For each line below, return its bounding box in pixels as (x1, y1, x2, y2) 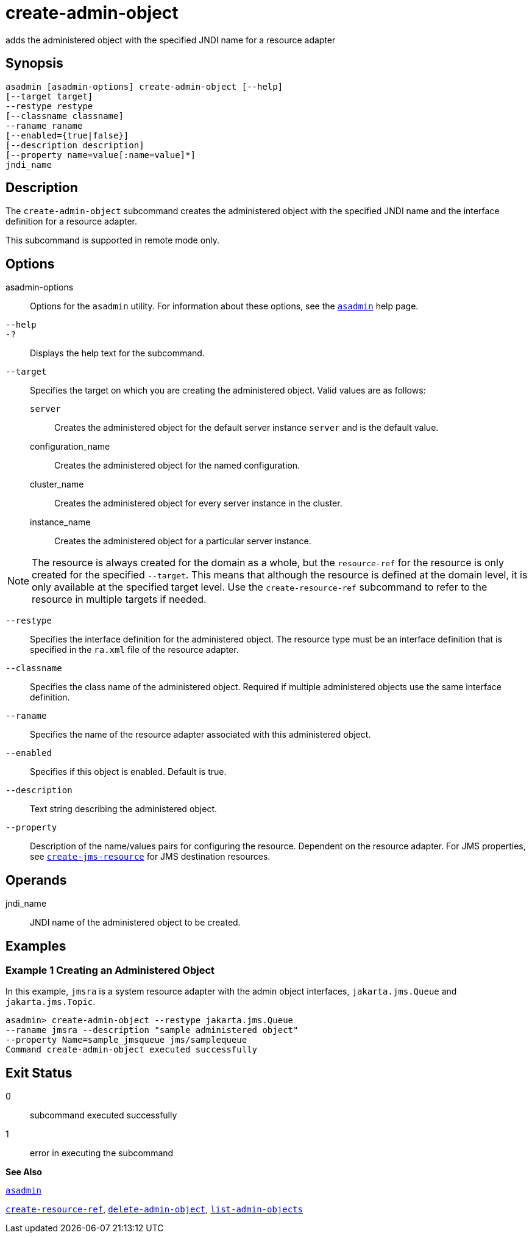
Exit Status (5, 1065, 73, 1081)
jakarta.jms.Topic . (5, 996, 96, 1007)
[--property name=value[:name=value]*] (5, 149, 196, 160)
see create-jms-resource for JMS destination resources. (30, 851, 271, 862)
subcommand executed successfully (30, 1110, 177, 1121)
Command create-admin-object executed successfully (5, 1045, 258, 1055)
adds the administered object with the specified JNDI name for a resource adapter (5, 34, 336, 45)
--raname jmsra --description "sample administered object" (5, 1025, 299, 1035)
